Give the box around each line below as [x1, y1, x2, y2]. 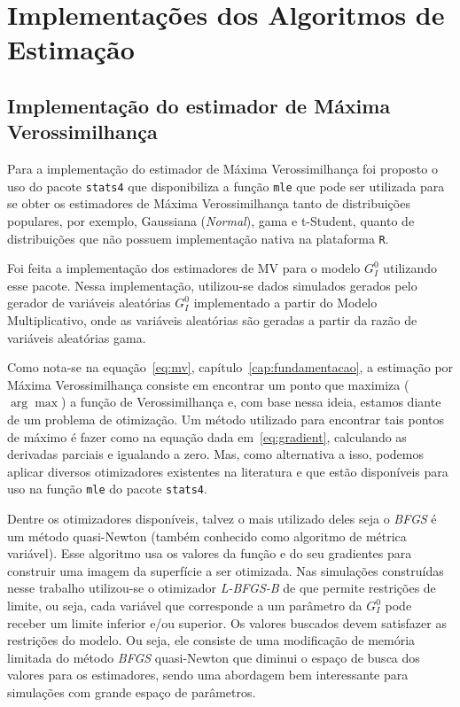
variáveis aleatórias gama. [7, 328, 146, 346]
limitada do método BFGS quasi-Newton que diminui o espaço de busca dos [7, 648, 420, 666]
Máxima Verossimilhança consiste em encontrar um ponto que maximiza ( [7, 375, 409, 393]
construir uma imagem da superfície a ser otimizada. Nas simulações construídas [7, 561, 444, 579]
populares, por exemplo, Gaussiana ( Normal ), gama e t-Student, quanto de [7, 212, 415, 229]
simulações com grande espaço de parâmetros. [7, 682, 256, 701]
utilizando [383, 259, 438, 277]
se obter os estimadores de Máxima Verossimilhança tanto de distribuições [7, 194, 410, 213]
